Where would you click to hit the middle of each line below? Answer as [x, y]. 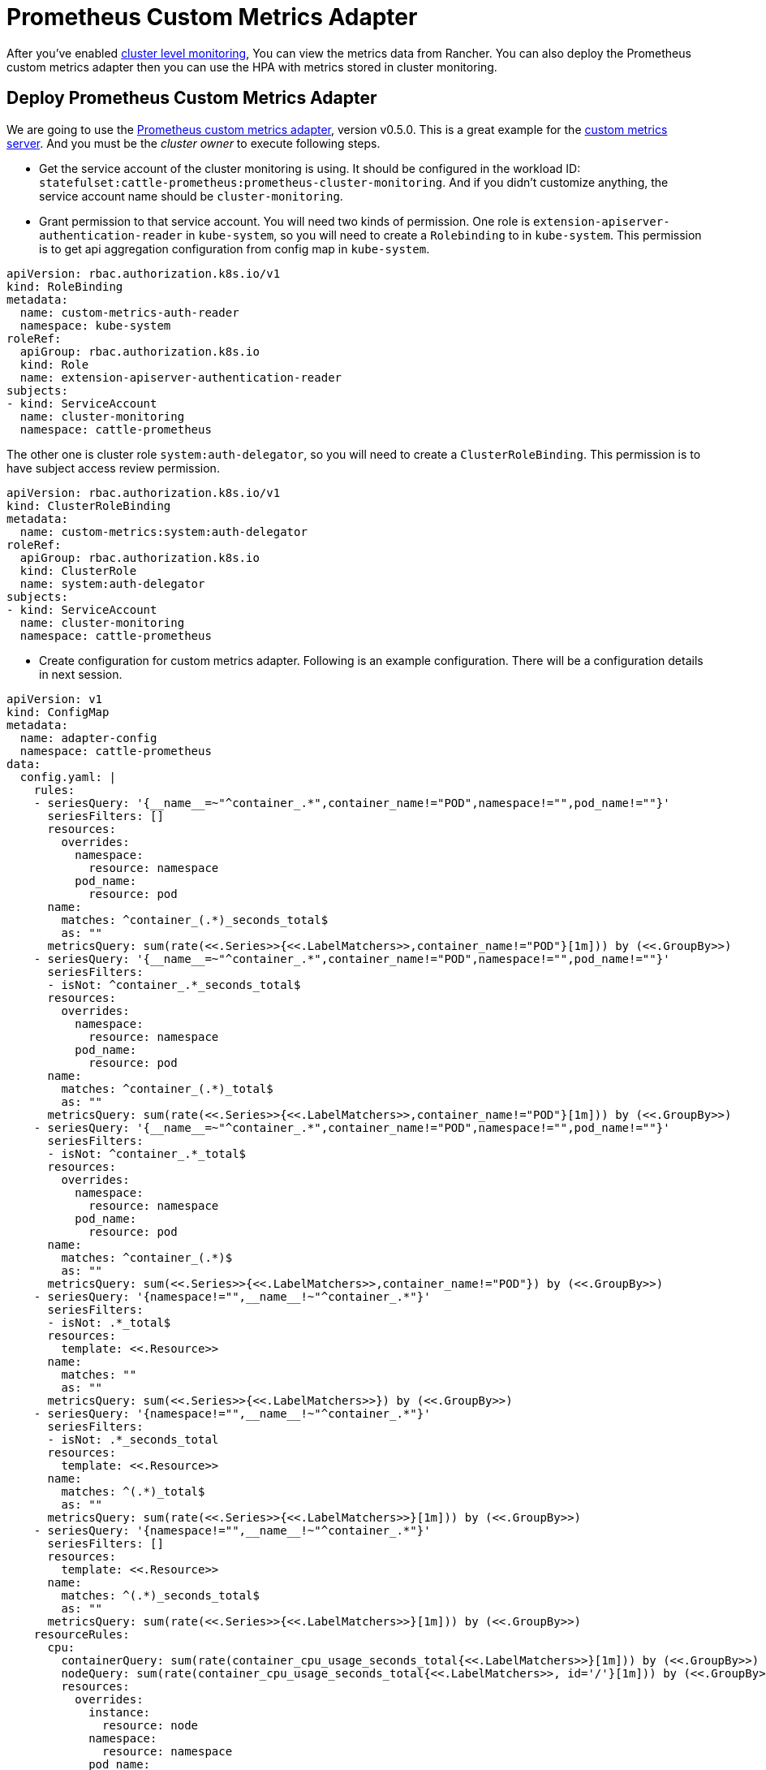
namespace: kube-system [95, 325]
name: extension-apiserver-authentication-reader [181, 377]
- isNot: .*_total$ [109, 1322]
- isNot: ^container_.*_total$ [147, 1153]
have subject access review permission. [113, 468]
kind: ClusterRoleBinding [89, 505]
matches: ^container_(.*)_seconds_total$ [195, 920]
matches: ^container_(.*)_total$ [167, 1088]
